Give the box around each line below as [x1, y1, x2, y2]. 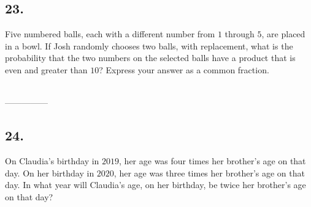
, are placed [261, 27, 305, 40]
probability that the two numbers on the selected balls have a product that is [5, 51, 296, 64]
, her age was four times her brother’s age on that [119, 154, 306, 167]
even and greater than [5, 63, 88, 76]
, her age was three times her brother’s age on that [113, 166, 305, 179]
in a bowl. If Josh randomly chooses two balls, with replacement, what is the [5, 39, 293, 52]
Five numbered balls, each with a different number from [5, 27, 215, 40]
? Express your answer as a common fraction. [99, 63, 269, 76]
